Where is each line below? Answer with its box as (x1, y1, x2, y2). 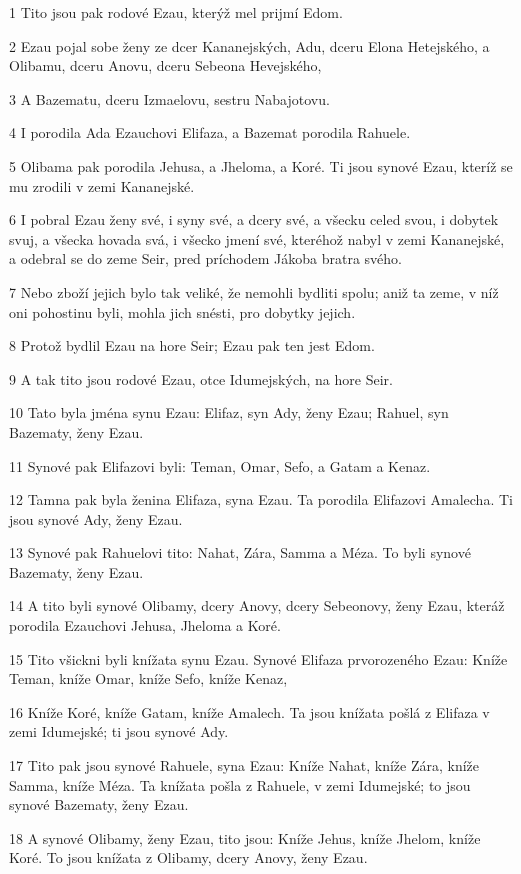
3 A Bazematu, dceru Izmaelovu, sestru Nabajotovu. (9, 88, 330, 109)
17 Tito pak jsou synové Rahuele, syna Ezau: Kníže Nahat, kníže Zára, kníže (9, 755, 480, 776)
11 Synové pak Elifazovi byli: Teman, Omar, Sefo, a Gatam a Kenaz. (9, 455, 431, 476)
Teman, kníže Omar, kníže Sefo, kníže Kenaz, (9, 668, 288, 689)
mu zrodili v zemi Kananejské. (9, 175, 195, 196)
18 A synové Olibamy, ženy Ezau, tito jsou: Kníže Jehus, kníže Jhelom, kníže (9, 827, 481, 848)
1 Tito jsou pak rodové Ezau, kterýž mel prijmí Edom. (9, 2, 343, 22)
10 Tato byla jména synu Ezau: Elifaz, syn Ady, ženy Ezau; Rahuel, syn (9, 402, 449, 423)
